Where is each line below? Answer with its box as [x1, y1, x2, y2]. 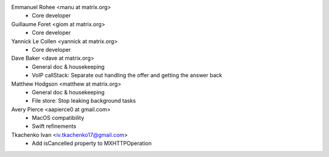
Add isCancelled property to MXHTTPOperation [32, 140, 152, 147]
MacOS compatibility [32, 114, 85, 122]
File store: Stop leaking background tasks [32, 97, 136, 105]
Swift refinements [32, 122, 76, 130]
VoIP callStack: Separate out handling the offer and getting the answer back [32, 72, 222, 79]
